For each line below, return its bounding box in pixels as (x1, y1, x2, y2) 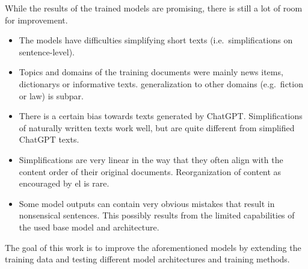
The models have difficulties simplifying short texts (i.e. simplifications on (19, 34, 293, 46)
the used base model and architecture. (19, 220, 159, 233)
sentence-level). (19, 45, 75, 58)
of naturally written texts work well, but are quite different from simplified (19, 121, 295, 134)
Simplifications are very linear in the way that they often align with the (19, 153, 283, 165)
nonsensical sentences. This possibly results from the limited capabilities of (19, 209, 295, 221)
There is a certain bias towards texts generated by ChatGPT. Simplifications (19, 110, 303, 122)
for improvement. (5, 13, 68, 26)
